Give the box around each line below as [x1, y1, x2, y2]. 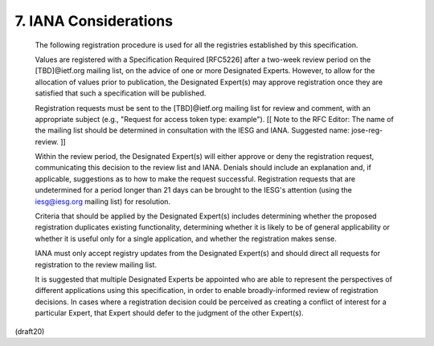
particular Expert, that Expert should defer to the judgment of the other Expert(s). [35, 308, 305, 318]
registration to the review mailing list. [35, 259, 157, 269]
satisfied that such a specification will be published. [35, 88, 207, 98]
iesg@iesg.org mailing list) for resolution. [35, 197, 171, 206]
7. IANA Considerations [14, 12, 173, 30]
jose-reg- [350, 125, 383, 136]
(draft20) [14, 326, 45, 336]
